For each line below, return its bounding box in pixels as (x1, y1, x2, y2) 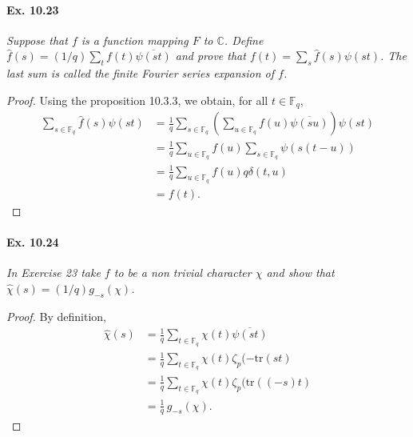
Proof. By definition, (6, 307, 106, 324)
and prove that (175, 47, 246, 64)
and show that (266, 264, 335, 281)
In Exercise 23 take (6, 264, 101, 281)
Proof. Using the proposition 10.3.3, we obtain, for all (6, 91, 268, 108)
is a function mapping (81, 31, 189, 48)
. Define (224, 31, 264, 48)
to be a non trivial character (113, 264, 252, 281)
